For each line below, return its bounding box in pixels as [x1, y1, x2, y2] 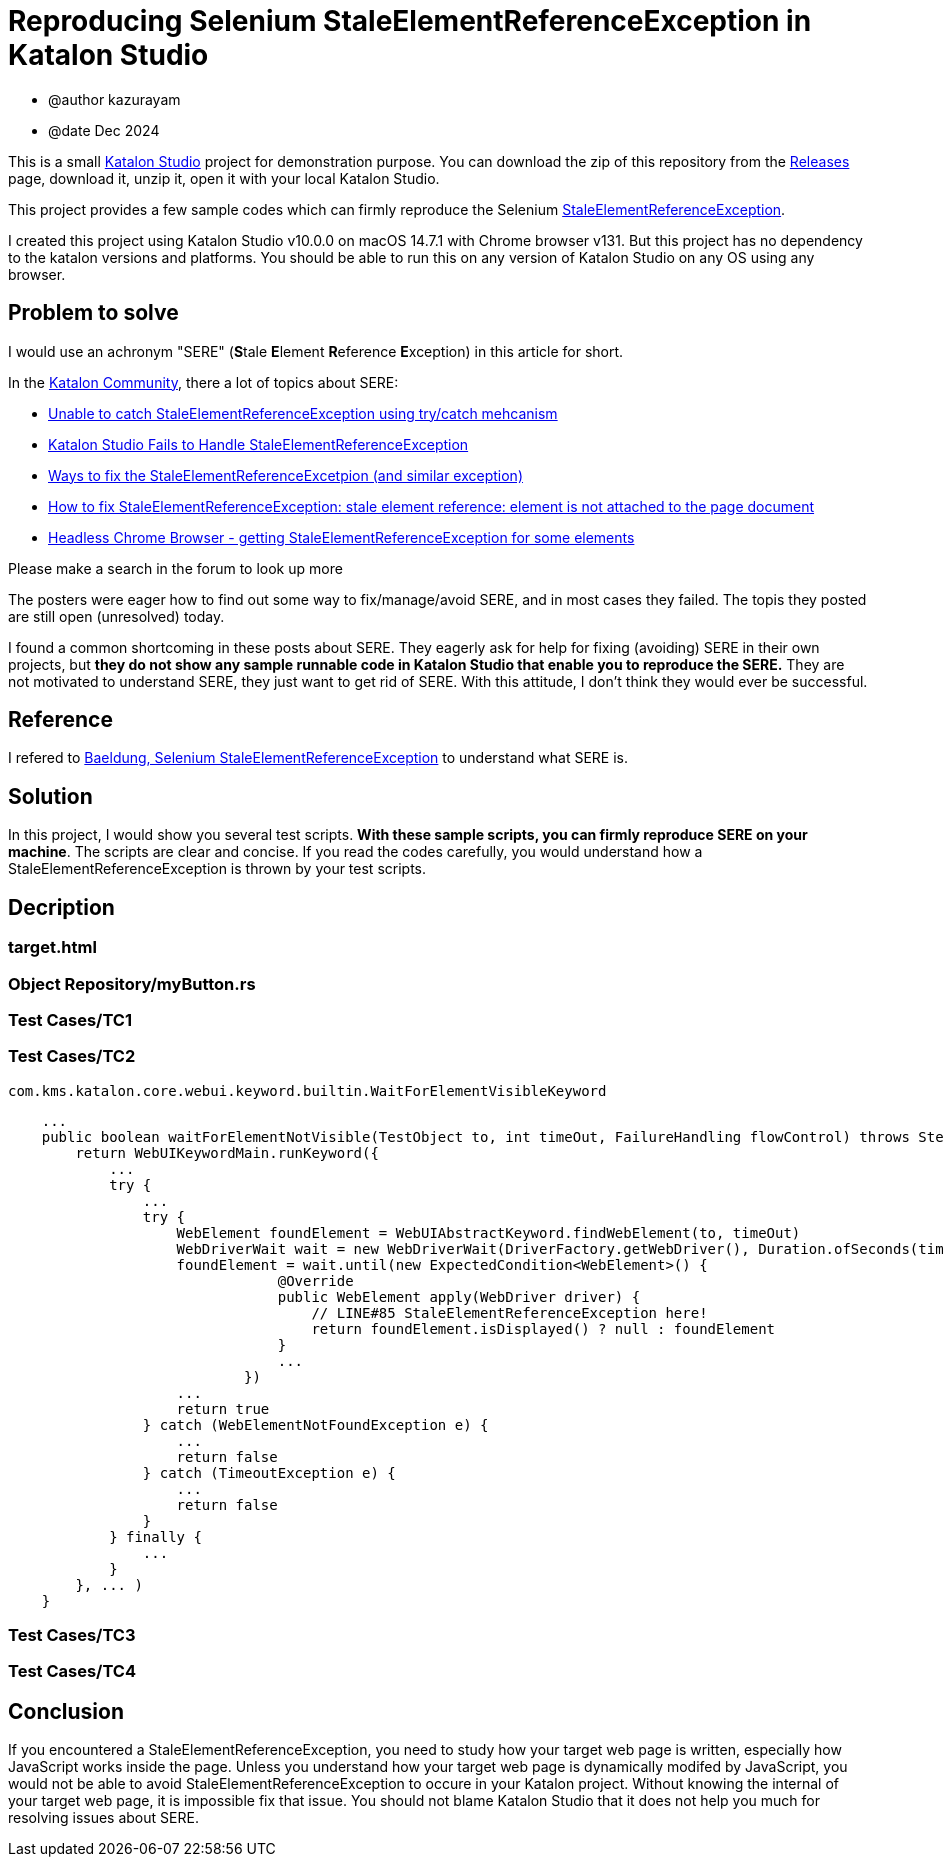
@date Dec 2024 [48, 121, 160, 139]
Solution [8, 783, 93, 809]
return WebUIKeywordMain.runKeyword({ [75, 1144, 379, 1161]
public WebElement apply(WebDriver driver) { [277, 1288, 641, 1305]
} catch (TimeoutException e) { [142, 1464, 396, 1481]
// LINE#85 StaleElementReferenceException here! [311, 1304, 708, 1321]
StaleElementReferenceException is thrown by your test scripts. [8, 860, 427, 878]
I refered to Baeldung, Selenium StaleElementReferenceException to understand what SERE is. [8, 749, 628, 767]
